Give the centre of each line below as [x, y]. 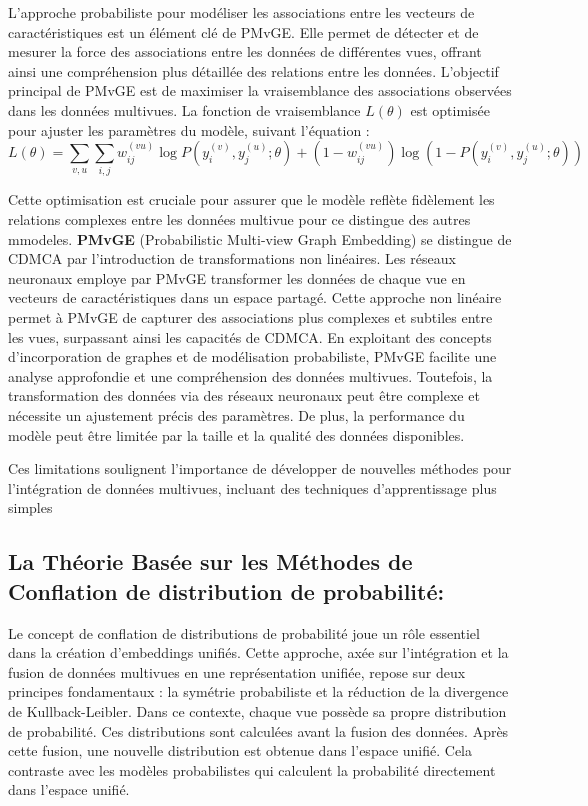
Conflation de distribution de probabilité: [226, 590]
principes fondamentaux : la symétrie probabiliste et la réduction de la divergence [258, 691]
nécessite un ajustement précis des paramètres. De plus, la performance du [236, 415]
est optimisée [450, 109]
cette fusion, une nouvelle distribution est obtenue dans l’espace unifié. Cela [240, 750]
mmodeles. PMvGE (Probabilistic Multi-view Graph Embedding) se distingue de [260, 238]
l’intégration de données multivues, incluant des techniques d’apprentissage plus [252, 487]
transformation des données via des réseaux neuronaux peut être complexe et [244, 395]
